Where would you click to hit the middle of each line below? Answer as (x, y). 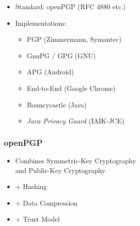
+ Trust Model (38, 219)
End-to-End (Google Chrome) (71, 88)
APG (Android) (50, 72)
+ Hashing (31, 186)
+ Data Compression (47, 202)
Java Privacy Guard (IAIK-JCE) (76, 121)
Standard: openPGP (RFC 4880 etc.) (70, 6)
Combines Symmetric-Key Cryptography (76, 160)
